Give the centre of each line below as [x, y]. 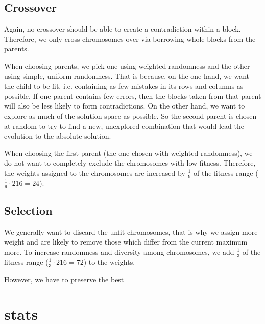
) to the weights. [109, 262]
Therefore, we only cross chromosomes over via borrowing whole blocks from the [130, 38]
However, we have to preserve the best [64, 279]
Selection [28, 210]
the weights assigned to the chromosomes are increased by [95, 172]
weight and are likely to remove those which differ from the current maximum [126, 242]
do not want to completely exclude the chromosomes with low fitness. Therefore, [130, 163]
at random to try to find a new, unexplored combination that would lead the [124, 126]
